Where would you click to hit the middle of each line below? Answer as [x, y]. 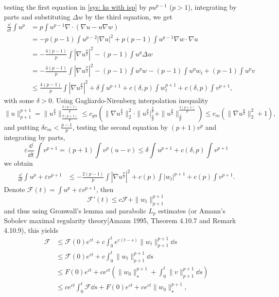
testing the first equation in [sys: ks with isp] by [75, 7]
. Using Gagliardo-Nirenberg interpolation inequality [130, 100]
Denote [15, 189]
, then [105, 189]
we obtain [18, 163]
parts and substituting [37, 16]
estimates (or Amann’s [192, 210]
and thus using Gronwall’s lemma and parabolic [75, 210]
